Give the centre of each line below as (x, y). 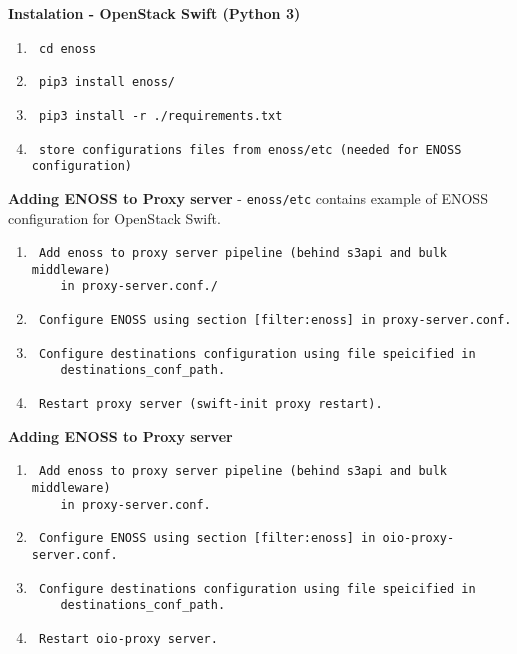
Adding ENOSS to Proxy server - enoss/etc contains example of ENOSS (248, 197)
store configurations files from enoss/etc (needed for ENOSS (250, 149)
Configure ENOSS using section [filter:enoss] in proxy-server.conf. (275, 320)
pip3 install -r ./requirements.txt (160, 115)
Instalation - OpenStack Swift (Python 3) (154, 13)
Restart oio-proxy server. (128, 638)
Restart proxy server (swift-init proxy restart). (210, 404)
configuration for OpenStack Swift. (114, 217)
